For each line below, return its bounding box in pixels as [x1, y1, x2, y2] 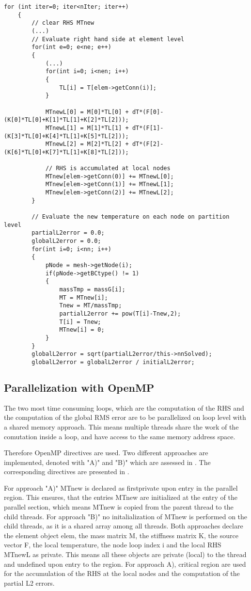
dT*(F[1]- [132, 124, 164, 131]
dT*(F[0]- [132, 108, 164, 115]
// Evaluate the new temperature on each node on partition [31, 213, 230, 221]
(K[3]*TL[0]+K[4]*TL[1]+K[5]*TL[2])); [4, 132, 129, 140]
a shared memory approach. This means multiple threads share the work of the [4, 421, 239, 431]
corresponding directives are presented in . [4, 466, 129, 477]
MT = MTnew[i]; [59, 294, 108, 301]
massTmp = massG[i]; [59, 286, 125, 293]
